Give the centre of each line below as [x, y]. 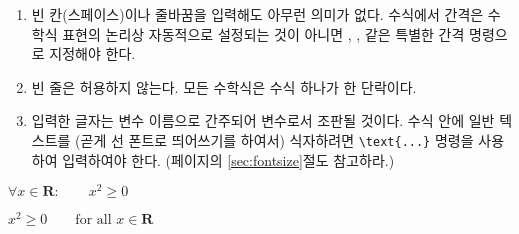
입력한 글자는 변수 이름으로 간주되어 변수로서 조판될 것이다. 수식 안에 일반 [263, 120]
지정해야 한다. [92, 53]
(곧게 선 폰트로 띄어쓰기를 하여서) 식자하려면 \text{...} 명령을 [274, 139]
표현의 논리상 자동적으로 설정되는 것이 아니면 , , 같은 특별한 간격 [263, 33]
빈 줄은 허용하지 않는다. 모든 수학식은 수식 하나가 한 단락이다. [224, 86]
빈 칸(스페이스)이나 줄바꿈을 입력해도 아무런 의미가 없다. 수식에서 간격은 [257, 14]
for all [93, 220]
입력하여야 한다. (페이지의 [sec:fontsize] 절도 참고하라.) [228, 159]
